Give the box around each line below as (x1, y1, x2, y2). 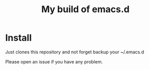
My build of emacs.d (41, 4, 130, 15)
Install (5, 32, 32, 44)
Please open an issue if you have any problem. (5, 58, 103, 64)
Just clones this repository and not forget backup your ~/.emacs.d (5, 49, 144, 55)
